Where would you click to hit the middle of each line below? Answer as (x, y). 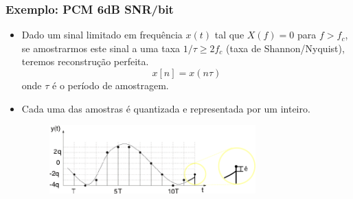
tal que (229, 35)
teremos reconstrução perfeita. (85, 61)
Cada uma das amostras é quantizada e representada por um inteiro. (166, 108)
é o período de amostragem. (111, 85)
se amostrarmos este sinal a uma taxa (101, 48)
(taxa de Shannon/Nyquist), (285, 48)
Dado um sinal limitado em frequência (102, 35)
